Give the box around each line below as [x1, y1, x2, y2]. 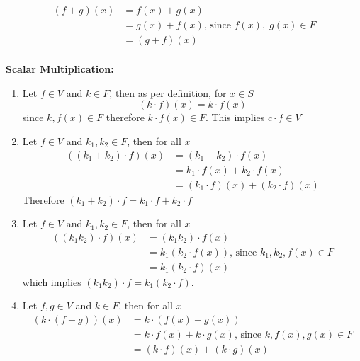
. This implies [205, 110, 265, 125]
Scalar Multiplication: [6, 62, 114, 76]
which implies [22, 274, 81, 289]
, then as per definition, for [109, 85, 227, 100]
